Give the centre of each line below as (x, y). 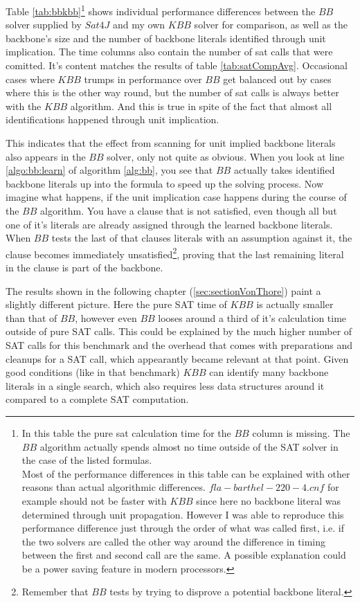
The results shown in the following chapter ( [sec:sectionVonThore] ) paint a (163, 290)
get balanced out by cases (277, 79)
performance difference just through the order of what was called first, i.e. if (183, 528)
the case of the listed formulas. (87, 460)
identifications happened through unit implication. (112, 119)
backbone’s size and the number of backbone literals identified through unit (166, 38)
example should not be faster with (94, 500)
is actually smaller (295, 304)
